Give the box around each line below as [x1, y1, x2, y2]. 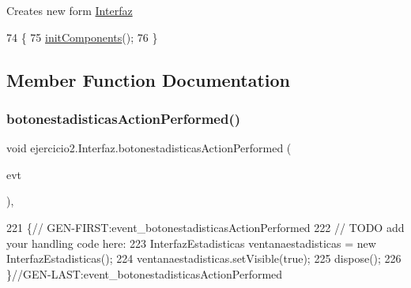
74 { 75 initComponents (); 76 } [6, 28, 158, 45]
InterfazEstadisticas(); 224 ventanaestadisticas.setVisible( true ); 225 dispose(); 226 [6, 250, 402, 267]
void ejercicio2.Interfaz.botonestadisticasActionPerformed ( [6, 140, 292, 156]
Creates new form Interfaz [6, 2, 133, 18]
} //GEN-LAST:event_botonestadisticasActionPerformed [6, 265, 283, 282]
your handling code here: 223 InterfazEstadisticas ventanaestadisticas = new [6, 234, 376, 251]
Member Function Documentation [6, 67, 291, 92]
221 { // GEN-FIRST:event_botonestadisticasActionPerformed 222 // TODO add [6, 219, 405, 235]
